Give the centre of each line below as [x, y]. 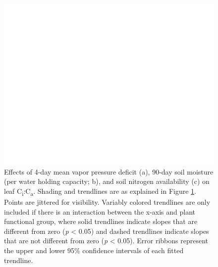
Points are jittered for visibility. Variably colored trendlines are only [107, 201]
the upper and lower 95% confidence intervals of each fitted [94, 250]
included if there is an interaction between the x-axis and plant [100, 211]
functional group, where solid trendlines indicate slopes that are [101, 221]
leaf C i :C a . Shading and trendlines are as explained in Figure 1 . [100, 191]
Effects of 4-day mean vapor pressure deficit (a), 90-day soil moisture [109, 171]
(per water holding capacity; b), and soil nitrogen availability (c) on [107, 181]
